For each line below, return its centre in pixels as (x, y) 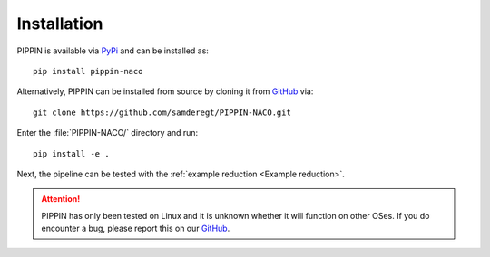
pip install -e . (71, 153)
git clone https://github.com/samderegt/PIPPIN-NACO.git (162, 112)
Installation (60, 24)
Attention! (61, 199)
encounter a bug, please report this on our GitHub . (136, 228)
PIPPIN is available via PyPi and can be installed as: (113, 51)
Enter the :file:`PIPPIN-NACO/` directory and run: (108, 133)
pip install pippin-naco (88, 71)
